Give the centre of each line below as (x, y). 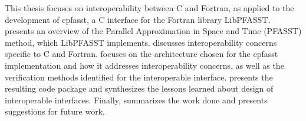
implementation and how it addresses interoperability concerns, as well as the (144, 65)
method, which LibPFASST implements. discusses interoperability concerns (141, 42)
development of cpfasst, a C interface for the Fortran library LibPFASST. (138, 19)
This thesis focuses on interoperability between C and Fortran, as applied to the (149, 8)
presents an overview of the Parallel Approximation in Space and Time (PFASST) (153, 31)
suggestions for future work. (55, 111)
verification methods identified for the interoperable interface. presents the (139, 77)
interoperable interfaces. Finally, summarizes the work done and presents (136, 100)
